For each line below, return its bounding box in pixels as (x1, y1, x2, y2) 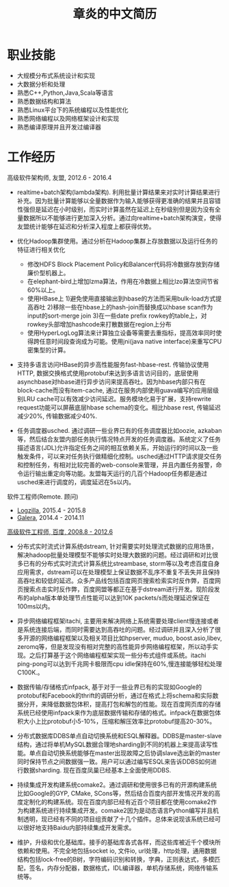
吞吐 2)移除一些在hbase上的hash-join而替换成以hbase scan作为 (33, 303, 213, 311)
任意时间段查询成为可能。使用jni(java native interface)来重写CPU (39, 337, 222, 345)
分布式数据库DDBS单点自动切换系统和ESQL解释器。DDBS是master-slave (16, 731, 222, 740)
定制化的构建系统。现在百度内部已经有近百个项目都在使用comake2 (23, 797, 211, 806)
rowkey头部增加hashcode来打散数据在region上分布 (27, 320, 172, 328)
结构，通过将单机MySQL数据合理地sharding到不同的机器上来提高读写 (16, 740, 213, 748)
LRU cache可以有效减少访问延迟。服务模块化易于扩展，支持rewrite (23, 394, 212, 403)
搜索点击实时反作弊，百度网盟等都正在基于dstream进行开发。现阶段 (23, 584, 214, 593)
